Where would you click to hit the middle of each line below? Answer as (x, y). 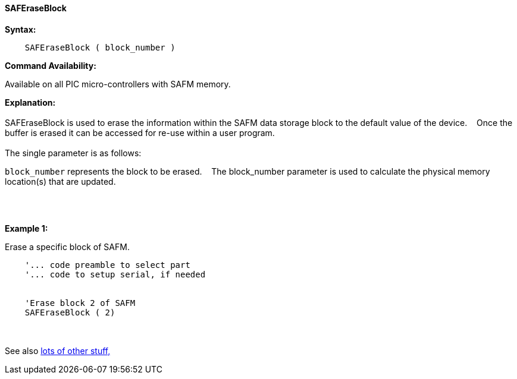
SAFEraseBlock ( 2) (70, 312)
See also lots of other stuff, (58, 350)
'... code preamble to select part (107, 265)
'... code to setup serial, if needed (115, 274)
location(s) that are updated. (60, 181)
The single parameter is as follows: (73, 153)
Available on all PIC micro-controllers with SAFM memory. (118, 84)
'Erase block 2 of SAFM (80, 303)
